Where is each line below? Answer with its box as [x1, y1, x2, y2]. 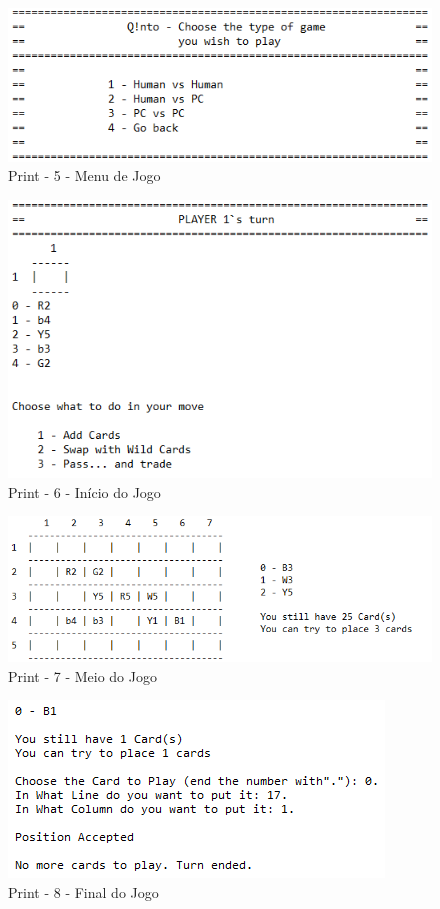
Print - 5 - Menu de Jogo [8, 165, 161, 186]
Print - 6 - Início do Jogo [8, 481, 161, 502]
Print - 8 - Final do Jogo [8, 881, 159, 902]
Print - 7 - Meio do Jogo [8, 665, 157, 686]
